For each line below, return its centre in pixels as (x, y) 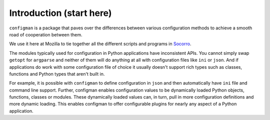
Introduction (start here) (60, 13)
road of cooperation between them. (46, 34)
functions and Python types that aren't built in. (57, 74)
